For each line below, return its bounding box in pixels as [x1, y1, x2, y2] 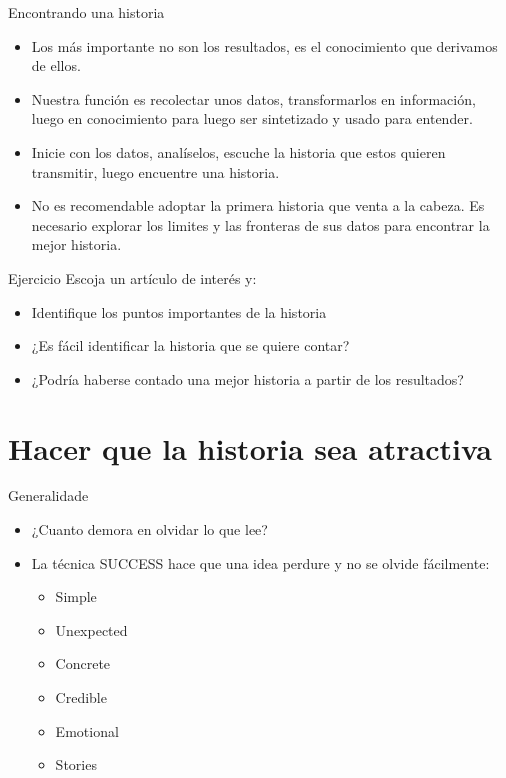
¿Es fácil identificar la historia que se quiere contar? [31, 335, 350, 356]
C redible [55, 687, 107, 707]
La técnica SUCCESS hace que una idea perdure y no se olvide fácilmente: [31, 552, 490, 573]
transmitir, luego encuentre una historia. [31, 161, 280, 182]
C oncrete [55, 653, 111, 674]
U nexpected [55, 619, 128, 640]
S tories [55, 754, 97, 775]
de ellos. [31, 55, 81, 76]
